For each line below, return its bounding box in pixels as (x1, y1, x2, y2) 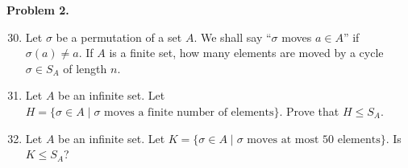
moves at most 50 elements (247, 133, 381, 145)
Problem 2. (6, 2, 69, 18)
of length (63, 59, 107, 76)
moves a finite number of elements (104, 106, 274, 118)
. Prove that (279, 102, 339, 119)
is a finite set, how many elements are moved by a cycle (109, 44, 384, 61)
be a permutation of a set (56, 28, 182, 45)
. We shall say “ (194, 28, 272, 45)
